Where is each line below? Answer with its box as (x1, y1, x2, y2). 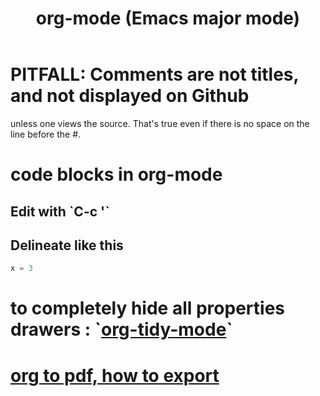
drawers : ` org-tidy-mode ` (10, 318, 233, 341)
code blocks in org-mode (10, 163, 223, 186)
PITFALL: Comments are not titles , (10, 63, 299, 86)
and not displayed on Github (10, 85, 250, 107)
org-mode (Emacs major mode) (35, 7, 301, 30)
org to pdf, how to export (10, 364, 220, 387)
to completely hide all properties (10, 297, 285, 320)
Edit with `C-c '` (10, 203, 110, 220)
